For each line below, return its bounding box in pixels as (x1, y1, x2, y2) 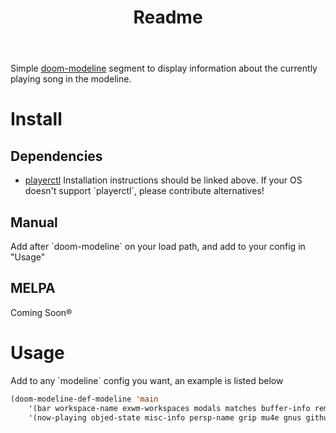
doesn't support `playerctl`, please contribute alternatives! (24, 185, 265, 197)
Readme (133, 6, 203, 29)
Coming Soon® (10, 306, 73, 318)
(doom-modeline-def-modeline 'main (10, 394, 159, 404)
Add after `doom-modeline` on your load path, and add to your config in (10, 241, 306, 252)
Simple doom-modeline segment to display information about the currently (10, 62, 318, 75)
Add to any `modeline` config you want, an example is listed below (10, 374, 284, 386)
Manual (10, 214, 58, 231)
